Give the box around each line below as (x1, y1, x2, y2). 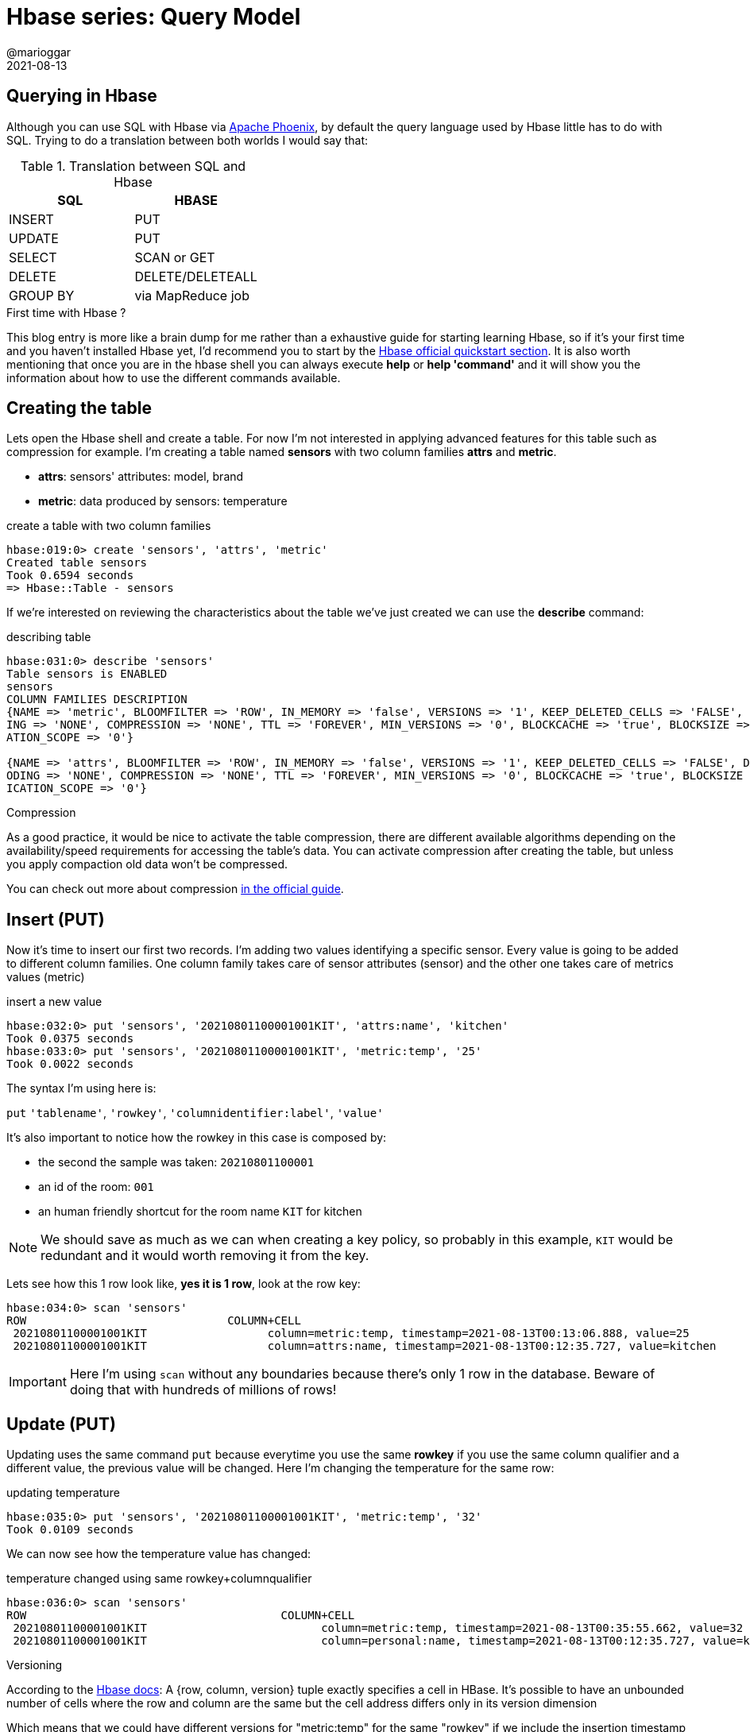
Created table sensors (6, 556, 148, 570)
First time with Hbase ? (6, 305, 126, 319)
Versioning (6, 1658, 63, 1672)
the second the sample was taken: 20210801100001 (38, 1155, 315, 1169)
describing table (6, 630, 91, 644)
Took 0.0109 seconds (6, 1523, 134, 1537)
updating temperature (6, 1486, 120, 1500)
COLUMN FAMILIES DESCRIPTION (6, 693, 187, 706)
